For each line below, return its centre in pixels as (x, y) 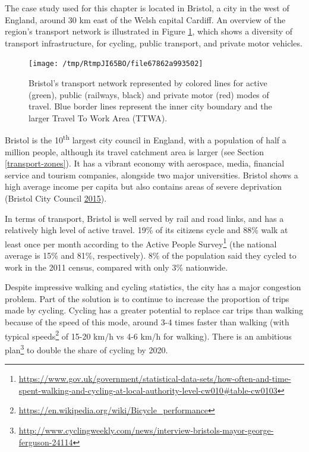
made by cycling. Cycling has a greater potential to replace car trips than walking (154, 310)
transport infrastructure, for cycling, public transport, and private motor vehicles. (154, 43)
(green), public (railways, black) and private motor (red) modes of (149, 94)
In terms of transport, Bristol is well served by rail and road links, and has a (144, 218)
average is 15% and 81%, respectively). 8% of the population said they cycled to (151, 255)
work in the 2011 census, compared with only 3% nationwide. (116, 267)
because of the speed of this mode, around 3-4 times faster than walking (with (147, 322)
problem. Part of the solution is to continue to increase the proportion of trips (147, 298)
